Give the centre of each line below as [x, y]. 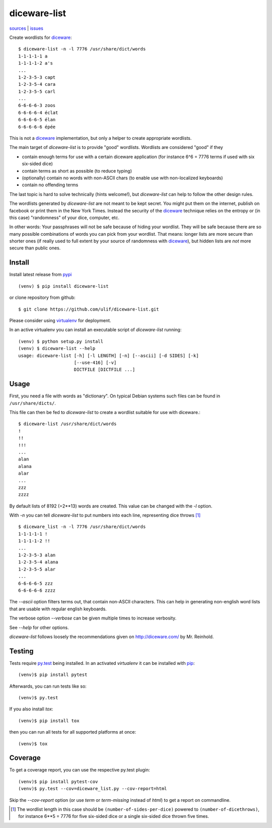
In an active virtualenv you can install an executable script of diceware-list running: [95, 330]
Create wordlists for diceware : [41, 37]
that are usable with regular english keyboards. [58, 609]
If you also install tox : [31, 709]
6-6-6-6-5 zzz [36, 583]
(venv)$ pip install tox [49, 720]
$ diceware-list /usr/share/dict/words [67, 424]
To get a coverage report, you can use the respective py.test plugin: [80, 770]
